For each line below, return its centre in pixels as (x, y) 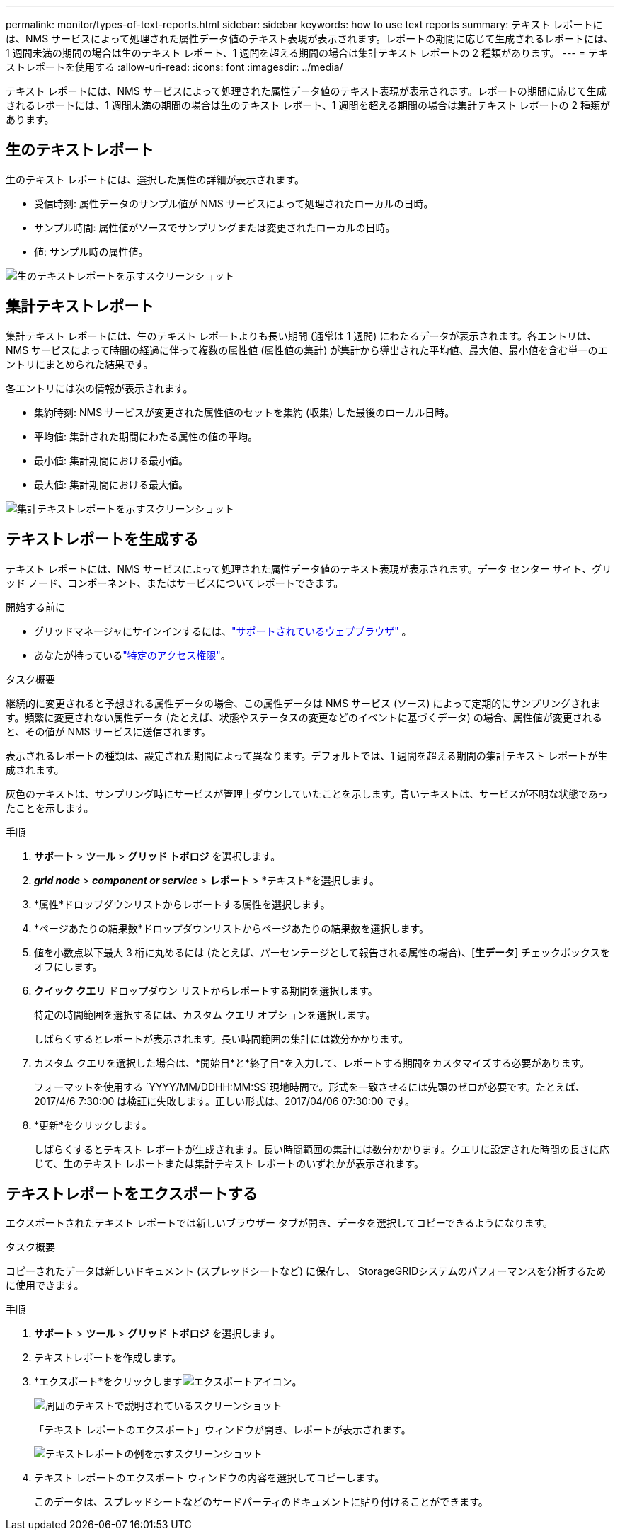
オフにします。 (68, 966)
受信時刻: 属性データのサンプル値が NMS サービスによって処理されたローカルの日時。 (234, 203)
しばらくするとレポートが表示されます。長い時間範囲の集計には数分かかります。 (222, 1038)
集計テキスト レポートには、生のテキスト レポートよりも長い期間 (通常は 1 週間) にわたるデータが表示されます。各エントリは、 (302, 336)
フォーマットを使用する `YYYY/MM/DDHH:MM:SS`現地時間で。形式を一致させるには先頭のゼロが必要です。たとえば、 (310, 1087)
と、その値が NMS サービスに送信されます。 (109, 731)
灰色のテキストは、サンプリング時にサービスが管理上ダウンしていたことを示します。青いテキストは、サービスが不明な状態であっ (307, 793)
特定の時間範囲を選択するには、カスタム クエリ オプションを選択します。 (205, 1014)
